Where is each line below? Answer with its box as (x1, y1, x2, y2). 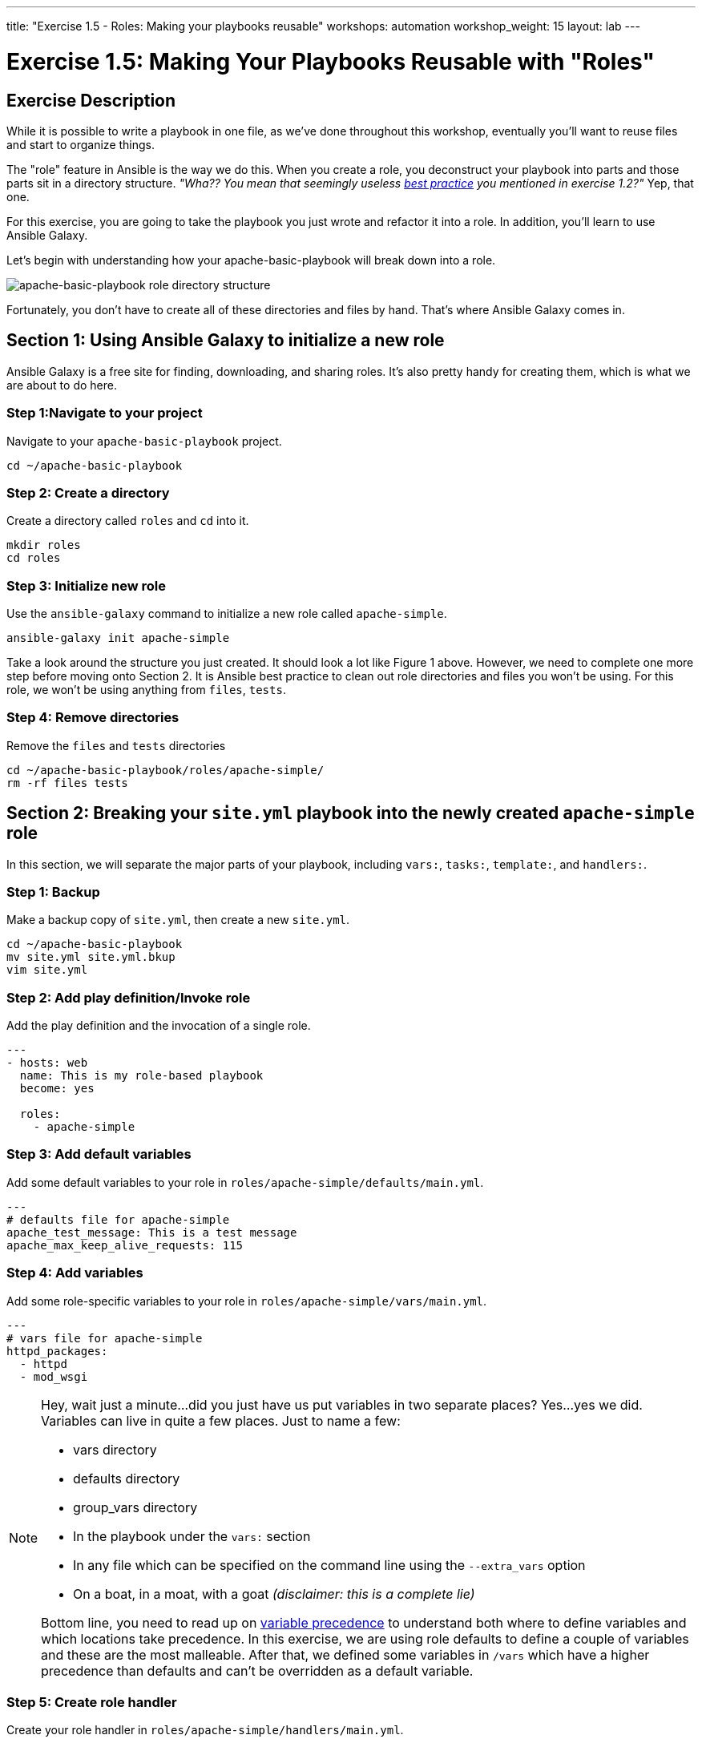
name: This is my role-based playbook (19, 1069, 264, 1083)
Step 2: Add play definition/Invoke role (6, 989, 251, 1006)
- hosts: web (6, 1056, 88, 1070)
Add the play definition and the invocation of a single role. (6, 1019, 311, 1033)
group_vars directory (73, 1499, 198, 1515)
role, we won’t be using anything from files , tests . (6, 683, 286, 697)
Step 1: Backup (6, 883, 100, 900)
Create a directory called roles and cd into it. (6, 514, 249, 528)
